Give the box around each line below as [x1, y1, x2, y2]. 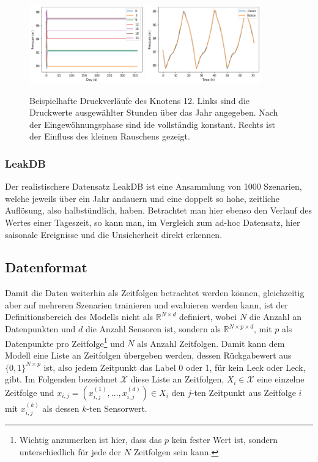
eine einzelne [257, 373, 305, 386]
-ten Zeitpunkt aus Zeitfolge [191, 386, 296, 398]
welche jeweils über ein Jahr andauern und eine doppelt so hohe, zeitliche [5, 192, 279, 204]
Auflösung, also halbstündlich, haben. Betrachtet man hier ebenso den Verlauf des [5, 204, 312, 217]
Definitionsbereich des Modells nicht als [5, 310, 153, 323]
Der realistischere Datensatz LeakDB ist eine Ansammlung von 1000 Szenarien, [5, 180, 302, 193]
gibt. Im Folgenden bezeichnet [5, 373, 118, 386]
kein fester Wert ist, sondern [171, 433, 278, 445]
